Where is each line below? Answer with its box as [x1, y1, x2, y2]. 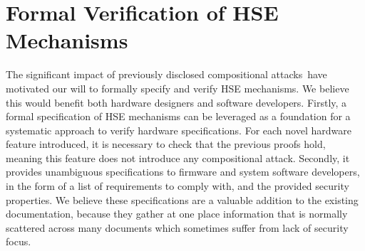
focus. [6, 234, 31, 249]
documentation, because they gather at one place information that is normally [6, 206, 348, 221]
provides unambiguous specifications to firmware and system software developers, [6, 164, 360, 179]
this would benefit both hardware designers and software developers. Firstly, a [6, 95, 347, 110]
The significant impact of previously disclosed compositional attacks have [6, 67, 327, 82]
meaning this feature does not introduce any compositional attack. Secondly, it [6, 150, 350, 165]
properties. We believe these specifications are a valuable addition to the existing [6, 192, 359, 207]
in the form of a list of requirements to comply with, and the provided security [6, 178, 349, 193]
